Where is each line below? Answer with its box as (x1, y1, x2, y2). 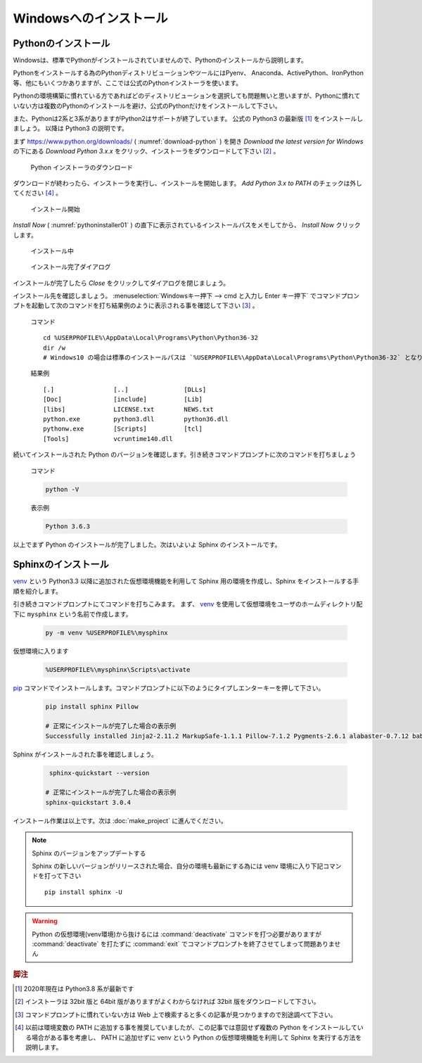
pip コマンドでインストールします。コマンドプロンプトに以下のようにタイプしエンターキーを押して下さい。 (13, 683, 325, 692)
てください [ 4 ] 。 (13, 189, 63, 197)
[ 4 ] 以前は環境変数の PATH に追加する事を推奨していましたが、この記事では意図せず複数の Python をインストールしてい (15, 1024, 364, 1032)
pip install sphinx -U (44, 888, 123, 896)
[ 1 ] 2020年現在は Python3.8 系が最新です (15, 984, 134, 993)
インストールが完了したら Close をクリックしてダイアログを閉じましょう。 (13, 279, 230, 287)
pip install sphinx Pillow (45, 702, 139, 711)
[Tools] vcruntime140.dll (43, 435, 174, 443)
